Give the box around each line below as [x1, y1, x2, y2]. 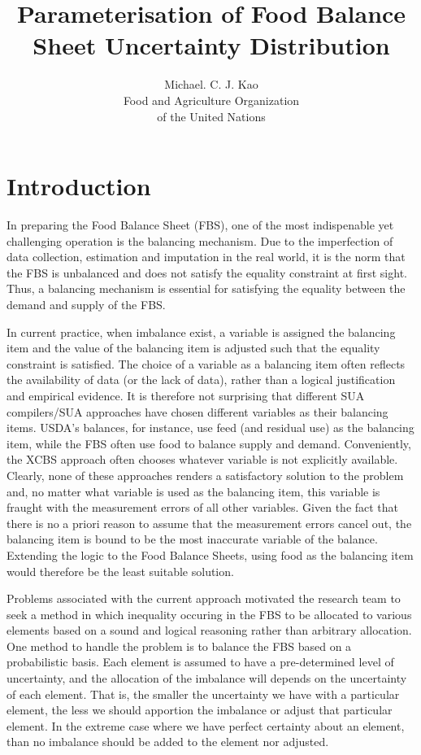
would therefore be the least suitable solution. [7, 562, 234, 579]
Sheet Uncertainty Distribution [33, 28, 390, 62]
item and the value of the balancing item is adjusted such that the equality [7, 339, 380, 356]
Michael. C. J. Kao [164, 76, 258, 93]
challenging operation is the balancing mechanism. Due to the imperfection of [7, 232, 393, 249]
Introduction [7, 169, 151, 203]
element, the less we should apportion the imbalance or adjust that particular [7, 701, 393, 718]
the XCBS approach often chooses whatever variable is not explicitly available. [7, 451, 398, 468]
